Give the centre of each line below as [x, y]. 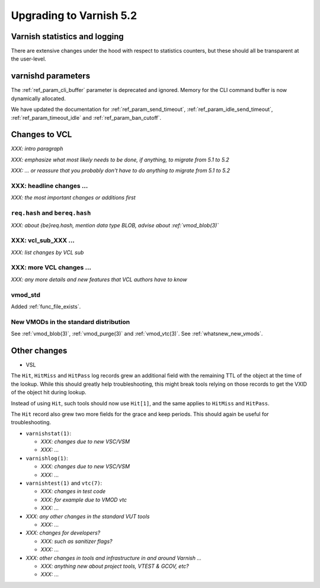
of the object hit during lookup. [49, 392]
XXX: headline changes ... [49, 186]
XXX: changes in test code [73, 491]
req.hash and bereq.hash [51, 213]
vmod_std [26, 295]
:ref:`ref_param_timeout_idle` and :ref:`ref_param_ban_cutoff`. [86, 117]
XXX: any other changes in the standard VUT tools [88, 516]
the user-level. [29, 59]
